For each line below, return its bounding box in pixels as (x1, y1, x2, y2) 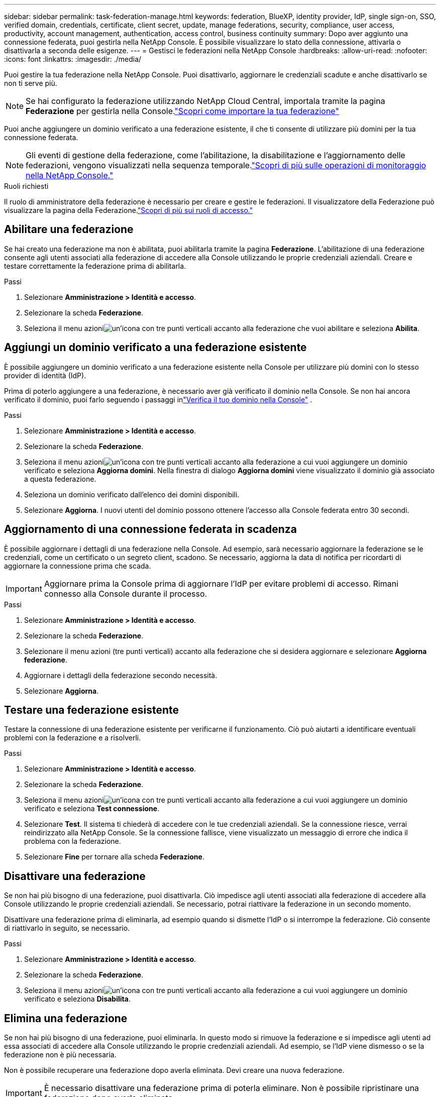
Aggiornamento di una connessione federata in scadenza (4, 523, 297, 536)
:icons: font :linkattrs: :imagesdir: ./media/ (4, 55, 142, 63)
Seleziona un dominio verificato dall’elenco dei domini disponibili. (24, 490, 240, 499)
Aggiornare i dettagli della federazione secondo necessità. (24, 671, 217, 680)
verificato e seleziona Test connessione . (24, 804, 160, 813)
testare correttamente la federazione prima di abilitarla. (4, 261, 186, 270)
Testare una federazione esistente (4, 703, 179, 716)
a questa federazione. (24, 474, 96, 483)
